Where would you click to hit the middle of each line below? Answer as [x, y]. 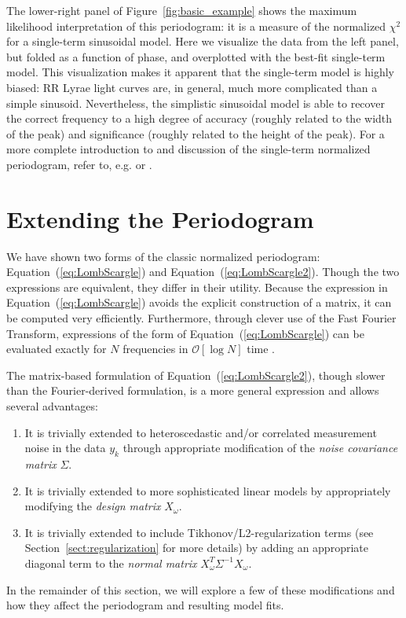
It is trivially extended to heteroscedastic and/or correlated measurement [201, 432]
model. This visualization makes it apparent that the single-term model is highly [200, 72]
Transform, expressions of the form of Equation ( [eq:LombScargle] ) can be [185, 333]
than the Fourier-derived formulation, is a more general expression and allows [193, 390]
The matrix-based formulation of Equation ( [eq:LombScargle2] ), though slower [196, 375]
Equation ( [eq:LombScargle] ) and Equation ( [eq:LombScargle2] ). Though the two [203, 272]
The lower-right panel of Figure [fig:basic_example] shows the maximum [182, 10]
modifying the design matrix [93, 506]
